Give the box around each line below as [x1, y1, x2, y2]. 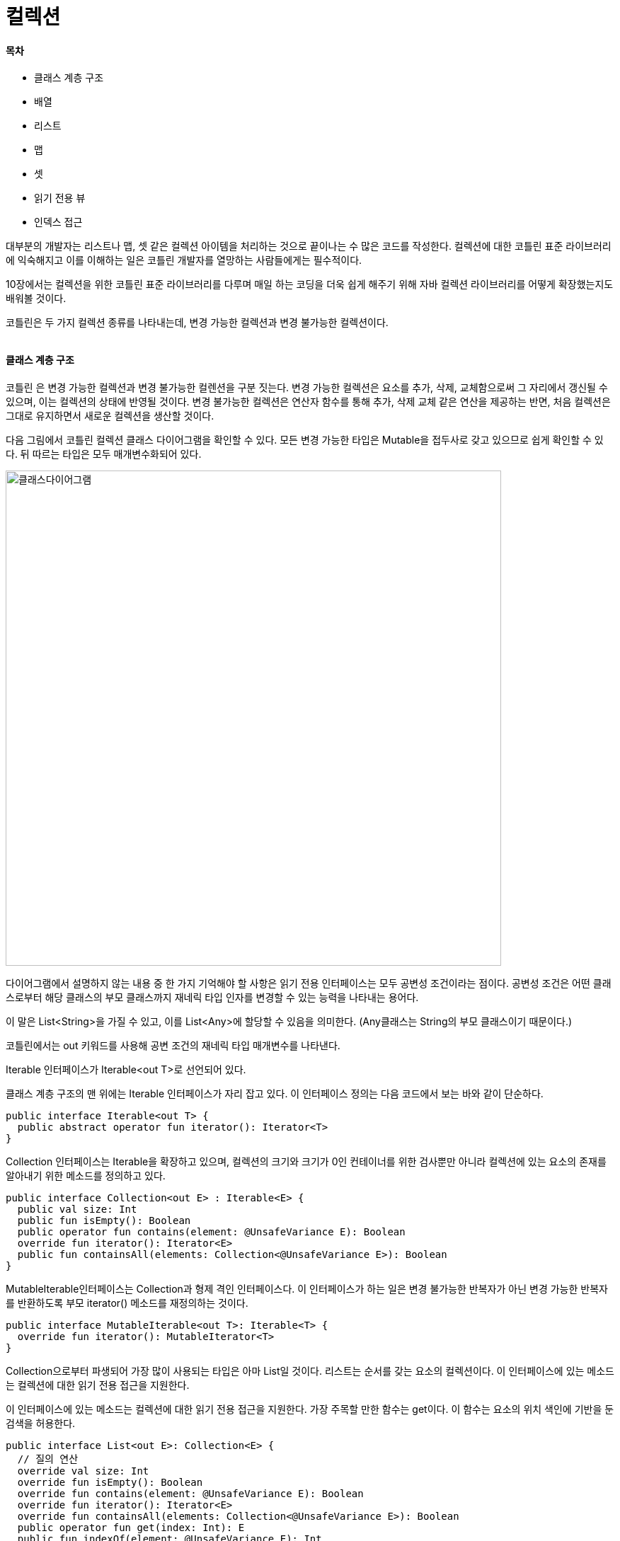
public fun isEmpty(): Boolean [17, 1214, 191, 1226]
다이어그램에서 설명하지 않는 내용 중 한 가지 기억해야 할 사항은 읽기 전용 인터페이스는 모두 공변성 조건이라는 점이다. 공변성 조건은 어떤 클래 [6, 976, 612, 989]
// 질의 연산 [17, 1453, 79, 1465]
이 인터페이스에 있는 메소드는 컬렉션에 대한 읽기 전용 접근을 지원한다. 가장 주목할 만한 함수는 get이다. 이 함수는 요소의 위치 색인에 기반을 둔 [6, 1402, 614, 1415]
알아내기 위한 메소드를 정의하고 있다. [6, 1169, 166, 1182]
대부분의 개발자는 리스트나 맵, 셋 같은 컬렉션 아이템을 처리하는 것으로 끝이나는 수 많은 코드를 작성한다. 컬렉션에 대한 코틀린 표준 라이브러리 [6, 240, 612, 253]
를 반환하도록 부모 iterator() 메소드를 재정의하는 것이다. [6, 1296, 248, 1309]
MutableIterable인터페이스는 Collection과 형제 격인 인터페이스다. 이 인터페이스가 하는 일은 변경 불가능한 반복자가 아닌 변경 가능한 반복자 [6, 1282, 608, 1295]
